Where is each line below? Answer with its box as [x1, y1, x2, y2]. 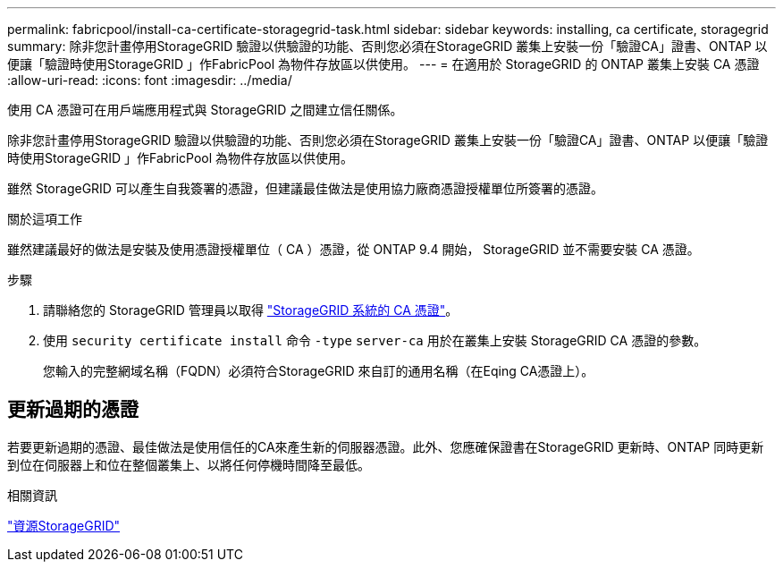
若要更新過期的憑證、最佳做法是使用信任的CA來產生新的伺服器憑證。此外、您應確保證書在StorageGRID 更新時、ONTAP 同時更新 [7, 438, 764, 454]
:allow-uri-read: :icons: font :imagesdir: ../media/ [7, 72, 292, 88]
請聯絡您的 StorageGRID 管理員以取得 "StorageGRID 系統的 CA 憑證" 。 [43, 302, 459, 318]
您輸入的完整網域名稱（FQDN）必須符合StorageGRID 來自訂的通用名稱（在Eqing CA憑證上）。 [43, 363, 594, 378]
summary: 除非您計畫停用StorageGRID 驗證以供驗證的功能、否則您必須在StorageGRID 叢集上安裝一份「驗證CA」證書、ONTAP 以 [7, 38, 768, 54]
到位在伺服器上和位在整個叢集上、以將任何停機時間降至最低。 [7, 456, 370, 472]
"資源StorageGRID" [7, 517, 121, 533]
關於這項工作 [7, 211, 82, 226]
